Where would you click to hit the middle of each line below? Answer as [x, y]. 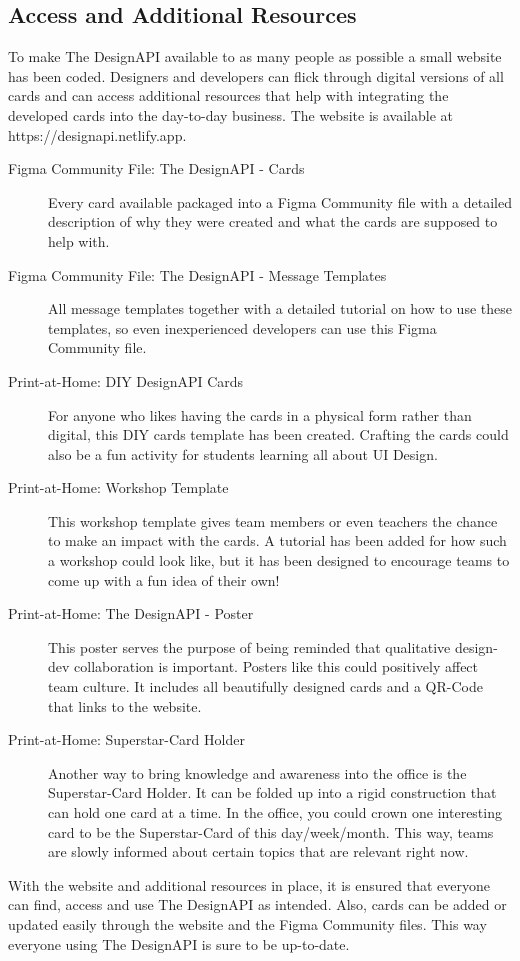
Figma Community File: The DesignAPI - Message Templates [197, 274]
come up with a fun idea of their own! [164, 579]
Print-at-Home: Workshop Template [118, 487]
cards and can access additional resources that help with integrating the [228, 95]
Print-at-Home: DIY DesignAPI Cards [126, 380]
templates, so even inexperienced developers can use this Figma [242, 327]
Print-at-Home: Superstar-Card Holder [126, 739]
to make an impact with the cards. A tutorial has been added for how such [277, 540]
